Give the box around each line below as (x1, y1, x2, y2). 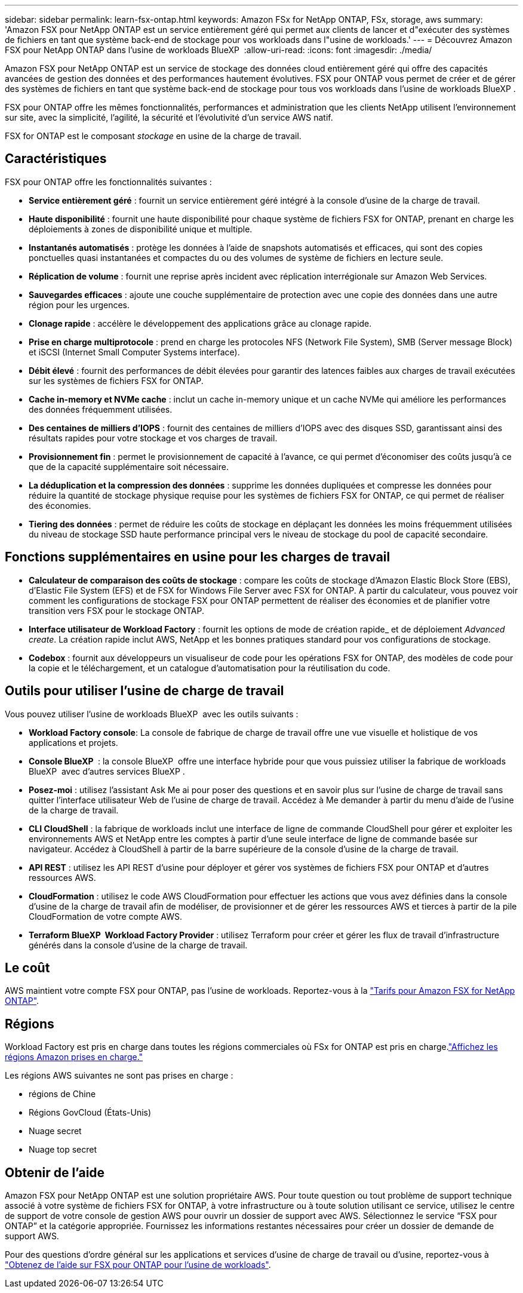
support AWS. (5, 1231, 59, 1242)
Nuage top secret (29, 1144, 97, 1155)
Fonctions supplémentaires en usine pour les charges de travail (5, 549, 390, 565)
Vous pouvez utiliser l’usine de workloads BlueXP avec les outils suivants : (5, 708, 299, 719)
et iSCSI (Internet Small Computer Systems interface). (29, 346, 240, 357)
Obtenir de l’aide (5, 1165, 105, 1180)
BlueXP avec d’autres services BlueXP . (29, 766, 185, 776)
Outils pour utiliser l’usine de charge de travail (5, 683, 284, 699)
